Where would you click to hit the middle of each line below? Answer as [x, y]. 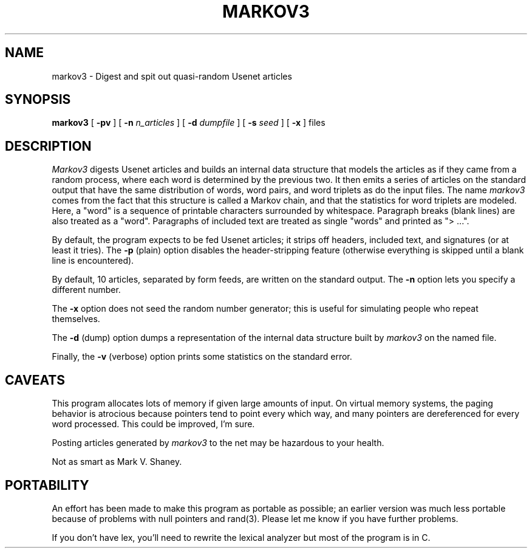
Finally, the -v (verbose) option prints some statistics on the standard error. [202, 357]
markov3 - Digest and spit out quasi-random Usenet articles [172, 76]
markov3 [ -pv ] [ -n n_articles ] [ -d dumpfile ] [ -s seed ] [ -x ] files [189, 123]
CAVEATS [35, 380]
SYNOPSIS [38, 100]
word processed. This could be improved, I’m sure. [153, 424]
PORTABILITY [47, 485]
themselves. [76, 319]
